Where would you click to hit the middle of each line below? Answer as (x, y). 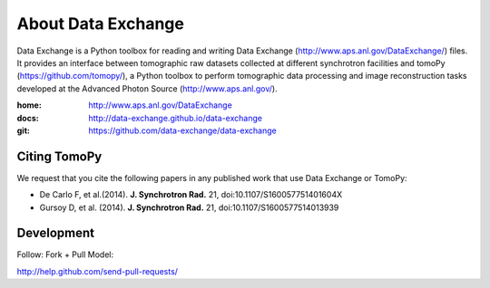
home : (29, 105)
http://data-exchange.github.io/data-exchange (176, 118)
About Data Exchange (101, 24)
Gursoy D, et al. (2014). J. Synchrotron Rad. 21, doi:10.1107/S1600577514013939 (189, 207)
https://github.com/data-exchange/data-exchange (182, 130)
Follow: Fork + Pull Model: (65, 254)
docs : (28, 118)
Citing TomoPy (59, 156)
